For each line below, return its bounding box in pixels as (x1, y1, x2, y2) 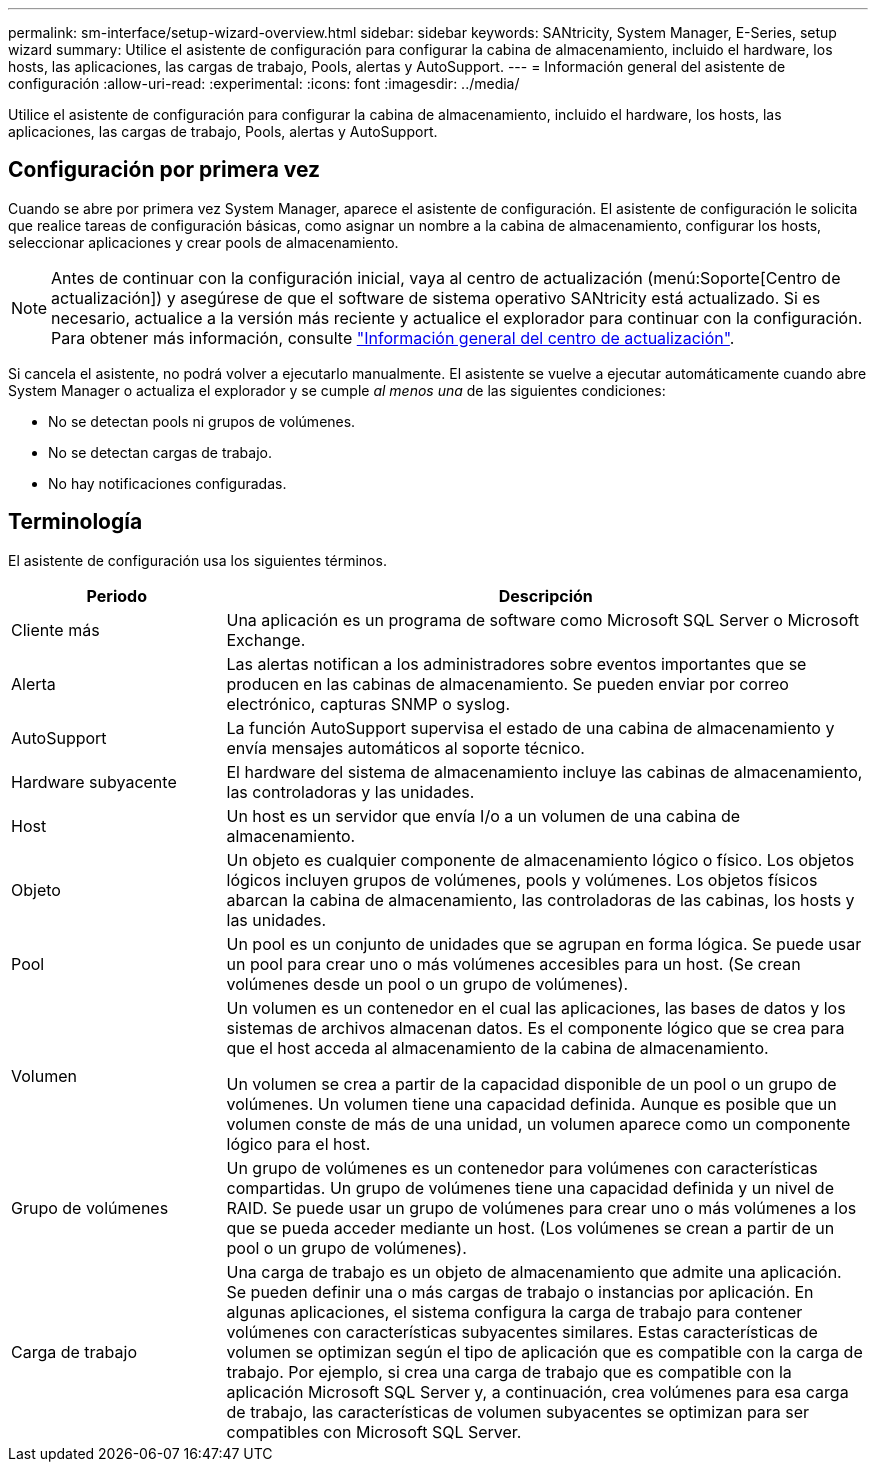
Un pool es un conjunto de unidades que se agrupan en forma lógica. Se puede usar (226, 933, 862, 954)
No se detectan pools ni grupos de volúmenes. (48, 412, 356, 430)
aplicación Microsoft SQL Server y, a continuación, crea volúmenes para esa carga (226, 1381, 849, 1402)
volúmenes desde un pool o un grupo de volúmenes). (226, 973, 629, 994)
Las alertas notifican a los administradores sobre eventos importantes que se (226, 653, 807, 674)
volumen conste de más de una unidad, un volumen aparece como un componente (226, 1113, 851, 1134)
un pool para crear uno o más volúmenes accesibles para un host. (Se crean (226, 953, 801, 974)
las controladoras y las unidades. (226, 781, 475, 802)
